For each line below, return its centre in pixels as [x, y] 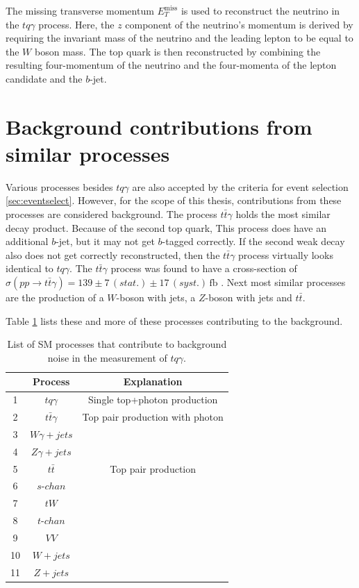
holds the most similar [283, 214]
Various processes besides [59, 186]
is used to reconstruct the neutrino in [260, 10]
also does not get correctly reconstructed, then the [113, 254]
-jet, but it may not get [105, 241]
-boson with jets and [249, 297]
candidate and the [44, 78]
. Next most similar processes [283, 282]
